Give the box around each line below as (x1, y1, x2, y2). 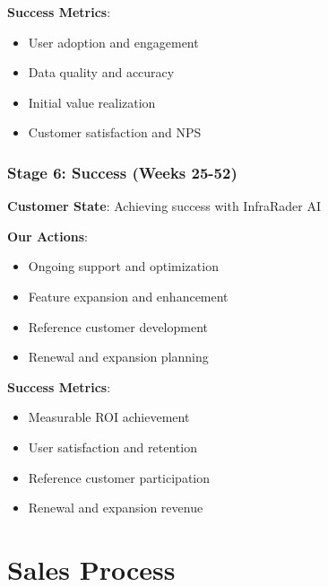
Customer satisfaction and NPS (28, 123, 202, 142)
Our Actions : (7, 226, 88, 245)
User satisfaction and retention (28, 437, 197, 456)
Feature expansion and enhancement (28, 286, 229, 305)
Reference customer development (28, 317, 208, 336)
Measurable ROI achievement (28, 407, 190, 426)
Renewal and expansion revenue (28, 498, 203, 517)
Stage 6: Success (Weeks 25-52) (7, 161, 237, 183)
